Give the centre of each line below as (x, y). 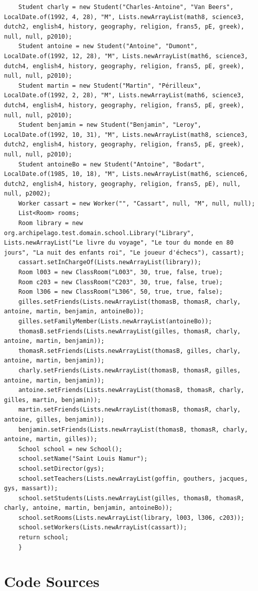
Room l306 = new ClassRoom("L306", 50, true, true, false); (120, 292)
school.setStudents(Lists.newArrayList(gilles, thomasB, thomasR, (131, 498)
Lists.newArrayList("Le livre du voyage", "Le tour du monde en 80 (119, 243)
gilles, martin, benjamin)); (53, 400)
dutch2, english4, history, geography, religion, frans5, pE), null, (122, 184)
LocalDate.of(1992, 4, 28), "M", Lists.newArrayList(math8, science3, (124, 17)
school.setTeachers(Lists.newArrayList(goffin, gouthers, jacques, (133, 478)
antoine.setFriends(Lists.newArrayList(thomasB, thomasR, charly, (131, 390)
